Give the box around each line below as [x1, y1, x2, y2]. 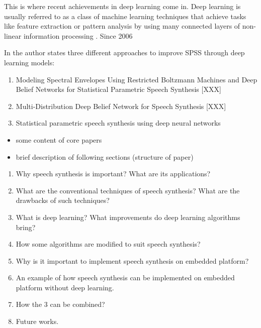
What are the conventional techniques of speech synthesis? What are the [16, 185, 240, 195]
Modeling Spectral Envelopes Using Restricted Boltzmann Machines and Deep [16, 74, 257, 84]
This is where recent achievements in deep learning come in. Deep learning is [4, 1, 241, 11]
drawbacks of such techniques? [16, 195, 110, 205]
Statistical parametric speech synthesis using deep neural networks [16, 118, 221, 128]
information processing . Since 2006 [23, 30, 133, 41]
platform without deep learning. [16, 282, 114, 292]
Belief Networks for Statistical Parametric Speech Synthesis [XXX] [16, 84, 221, 94]
